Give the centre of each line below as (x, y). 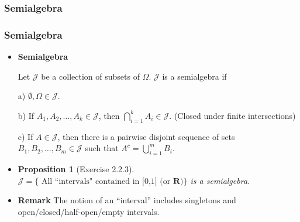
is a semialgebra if (194, 76)
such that (102, 148)
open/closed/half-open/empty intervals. (89, 211)
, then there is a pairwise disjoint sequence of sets (146, 136)
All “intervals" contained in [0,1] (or (106, 181)
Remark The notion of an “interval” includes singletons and (127, 200)
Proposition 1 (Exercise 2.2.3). (76, 169)
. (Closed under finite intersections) (232, 115)
